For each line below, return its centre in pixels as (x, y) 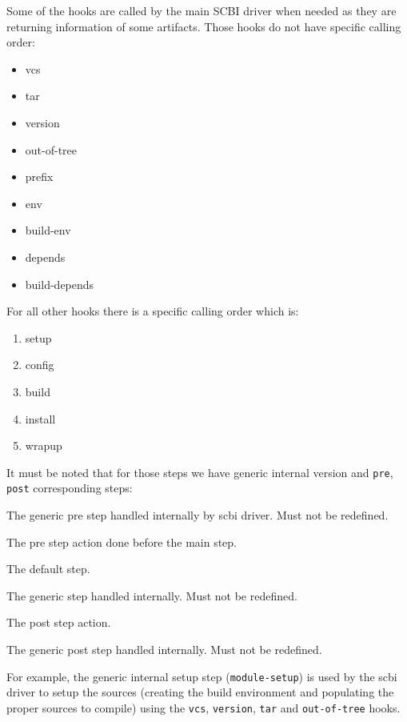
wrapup (44, 445)
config (40, 365)
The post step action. (59, 622)
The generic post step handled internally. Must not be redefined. (164, 649)
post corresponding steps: (70, 488)
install (40, 418)
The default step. (48, 569)
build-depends (60, 284)
